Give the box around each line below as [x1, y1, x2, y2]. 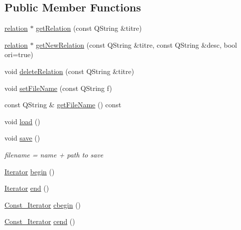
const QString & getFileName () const [4, 99, 121, 110]
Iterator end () [4, 183, 49, 193]
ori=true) [4, 49, 33, 60]
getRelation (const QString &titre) [36, 23, 142, 33]
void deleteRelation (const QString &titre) [4, 66, 134, 76]
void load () [4, 116, 40, 126]
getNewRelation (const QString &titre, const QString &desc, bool [36, 39, 237, 50]
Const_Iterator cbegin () [4, 199, 81, 210]
